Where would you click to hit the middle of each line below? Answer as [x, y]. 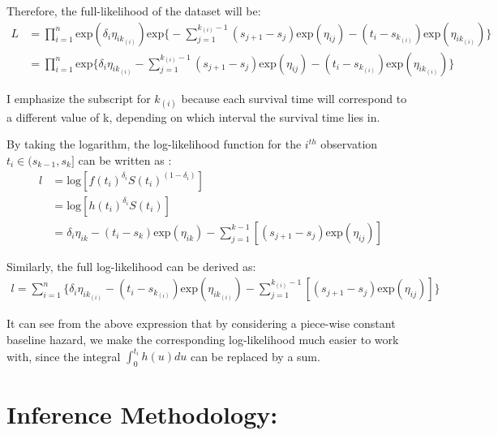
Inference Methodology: [142, 414]
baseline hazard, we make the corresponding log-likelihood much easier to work [203, 339]
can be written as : [125, 160]
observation [349, 144]
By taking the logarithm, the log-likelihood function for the [154, 144]
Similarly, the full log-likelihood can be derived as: [131, 266]
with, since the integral [64, 356]
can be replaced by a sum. [255, 356]
